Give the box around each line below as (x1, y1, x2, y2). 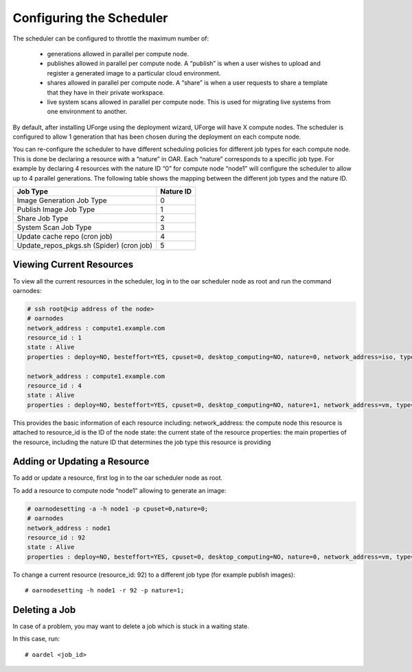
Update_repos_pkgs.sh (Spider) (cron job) (16, 241, 152, 251)
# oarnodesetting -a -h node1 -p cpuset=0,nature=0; (27, 505, 209, 513)
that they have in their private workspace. (47, 88, 165, 96)
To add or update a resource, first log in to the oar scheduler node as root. (12, 474, 223, 482)
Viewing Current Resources (12, 259, 134, 270)
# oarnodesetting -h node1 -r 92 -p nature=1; (25, 587, 185, 594)
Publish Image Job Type (16, 205, 95, 214)
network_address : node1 (27, 524, 111, 532)
